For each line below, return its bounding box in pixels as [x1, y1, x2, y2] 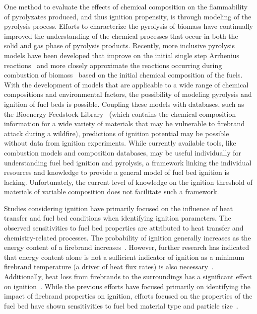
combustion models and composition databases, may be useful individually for [4, 147, 242, 157]
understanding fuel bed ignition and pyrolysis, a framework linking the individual [4, 157, 252, 167]
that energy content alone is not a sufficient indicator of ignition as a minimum [4, 251, 245, 262]
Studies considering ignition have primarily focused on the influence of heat [4, 203, 233, 213]
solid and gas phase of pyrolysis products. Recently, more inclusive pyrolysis [4, 40, 235, 51]
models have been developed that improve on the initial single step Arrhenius [4, 50, 240, 60]
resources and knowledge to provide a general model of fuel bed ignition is [4, 167, 229, 177]
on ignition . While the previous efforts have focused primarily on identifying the [4, 281, 251, 291]
